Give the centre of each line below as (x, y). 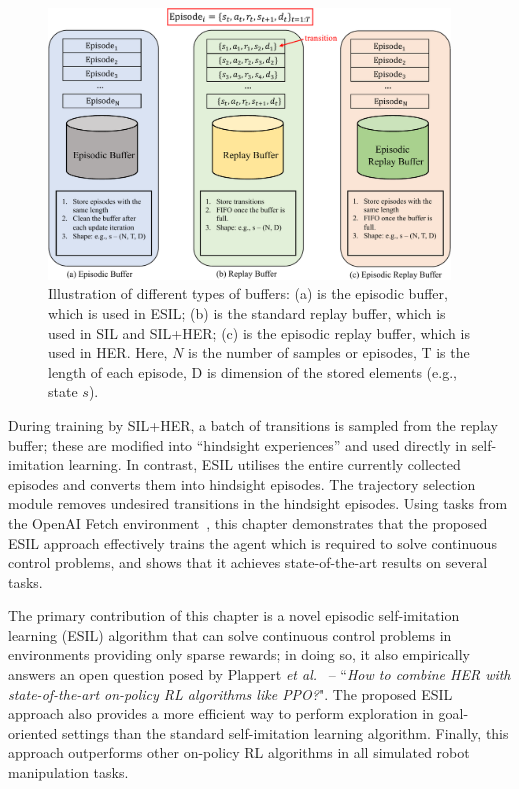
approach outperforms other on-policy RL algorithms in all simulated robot (239, 752)
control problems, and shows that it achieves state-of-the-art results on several (248, 562)
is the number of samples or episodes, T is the (329, 352)
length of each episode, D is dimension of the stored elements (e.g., (252, 371)
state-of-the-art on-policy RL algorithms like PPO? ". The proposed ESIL (230, 693)
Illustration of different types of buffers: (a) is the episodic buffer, (248, 293)
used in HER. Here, (108, 352)
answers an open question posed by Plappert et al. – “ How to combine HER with (259, 674)
